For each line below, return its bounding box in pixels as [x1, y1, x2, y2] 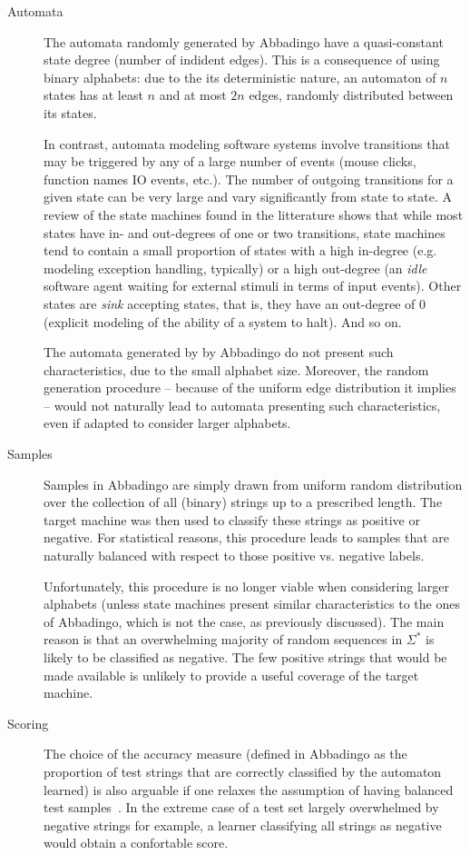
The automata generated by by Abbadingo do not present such [44, 343, 394, 362]
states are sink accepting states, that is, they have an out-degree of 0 [44, 293, 426, 313]
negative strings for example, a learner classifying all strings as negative [44, 815, 442, 834]
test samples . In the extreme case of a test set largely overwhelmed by [44, 798, 439, 817]
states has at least [44, 85, 143, 104]
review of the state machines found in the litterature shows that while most [44, 204, 464, 224]
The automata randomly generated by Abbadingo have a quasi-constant [44, 32, 444, 51]
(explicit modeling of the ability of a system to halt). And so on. [44, 312, 402, 331]
